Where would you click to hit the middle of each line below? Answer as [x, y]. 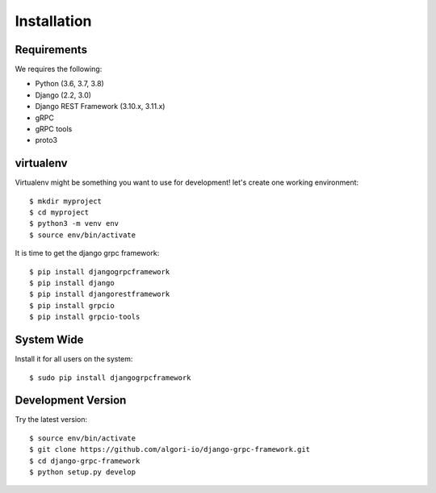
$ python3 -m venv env [74, 224]
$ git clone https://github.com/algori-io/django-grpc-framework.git [170, 449]
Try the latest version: [51, 420]
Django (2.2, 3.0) [63, 95]
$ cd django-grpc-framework [85, 461]
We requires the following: [59, 69]
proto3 [46, 140]
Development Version [71, 401]
